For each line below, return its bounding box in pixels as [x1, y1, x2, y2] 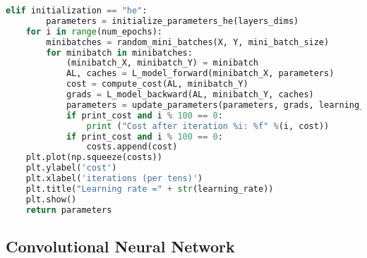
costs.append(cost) [86, 142, 178, 152]
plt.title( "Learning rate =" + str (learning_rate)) [25, 183, 274, 194]
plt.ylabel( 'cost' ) [25, 163, 117, 173]
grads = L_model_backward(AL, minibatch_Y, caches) [66, 90, 314, 99]
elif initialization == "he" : [6, 6, 148, 16]
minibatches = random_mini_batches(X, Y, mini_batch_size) [46, 37, 330, 47]
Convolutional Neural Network [6, 235, 235, 257]
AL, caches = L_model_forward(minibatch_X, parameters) [66, 68, 335, 79]
